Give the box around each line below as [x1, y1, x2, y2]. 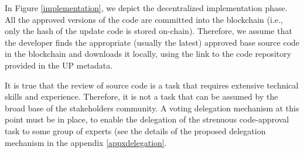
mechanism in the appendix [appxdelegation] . [5, 136, 167, 148]
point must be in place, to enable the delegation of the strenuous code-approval [5, 113, 289, 125]
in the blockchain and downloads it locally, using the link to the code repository [5, 47, 292, 60]
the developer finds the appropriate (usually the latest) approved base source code [5, 36, 300, 48]
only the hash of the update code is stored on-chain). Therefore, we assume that [5, 25, 292, 37]
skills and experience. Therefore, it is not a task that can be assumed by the [5, 90, 278, 103]
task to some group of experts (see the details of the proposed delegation [5, 124, 266, 137]
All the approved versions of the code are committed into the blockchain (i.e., [5, 13, 283, 25]
